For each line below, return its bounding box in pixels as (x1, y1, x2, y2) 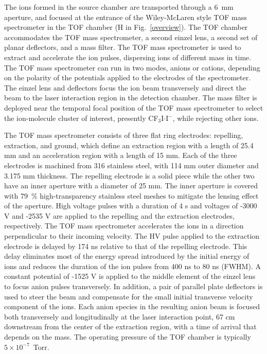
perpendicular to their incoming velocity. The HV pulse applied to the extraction (4, 231, 260, 241)
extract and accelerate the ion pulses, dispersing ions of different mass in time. (4, 51, 252, 62)
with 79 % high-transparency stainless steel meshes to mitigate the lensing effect (4, 190, 259, 201)
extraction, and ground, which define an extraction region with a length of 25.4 (4, 139, 254, 150)
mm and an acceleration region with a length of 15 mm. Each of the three (4, 150, 237, 161)
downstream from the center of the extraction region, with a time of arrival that (4, 321, 257, 332)
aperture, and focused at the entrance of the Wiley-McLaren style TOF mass (4, 11, 247, 22)
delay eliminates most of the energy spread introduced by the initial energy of (4, 251, 250, 261)
